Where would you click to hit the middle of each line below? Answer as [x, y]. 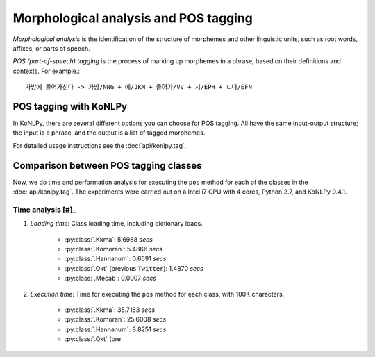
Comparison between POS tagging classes [107, 166]
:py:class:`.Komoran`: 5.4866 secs [114, 249]
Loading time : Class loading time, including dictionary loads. [116, 224]
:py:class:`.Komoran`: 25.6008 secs [116, 319]
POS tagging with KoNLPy [70, 107]
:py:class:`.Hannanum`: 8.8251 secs [116, 329]
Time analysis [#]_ [44, 210]
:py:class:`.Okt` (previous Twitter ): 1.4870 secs [134, 268]
